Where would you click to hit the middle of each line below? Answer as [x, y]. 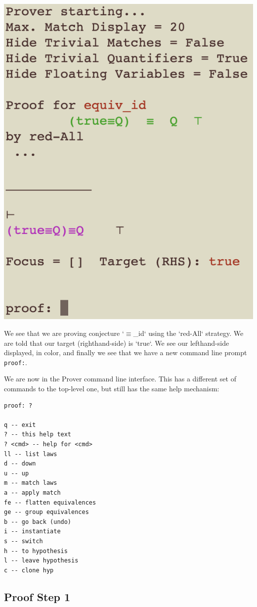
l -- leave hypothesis [41, 561]
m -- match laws [31, 483]
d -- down [20, 464]
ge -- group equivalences [46, 512]
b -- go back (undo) [38, 522]
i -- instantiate [32, 532]
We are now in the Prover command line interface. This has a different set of [120, 379]
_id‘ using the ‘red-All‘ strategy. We [188, 333]
